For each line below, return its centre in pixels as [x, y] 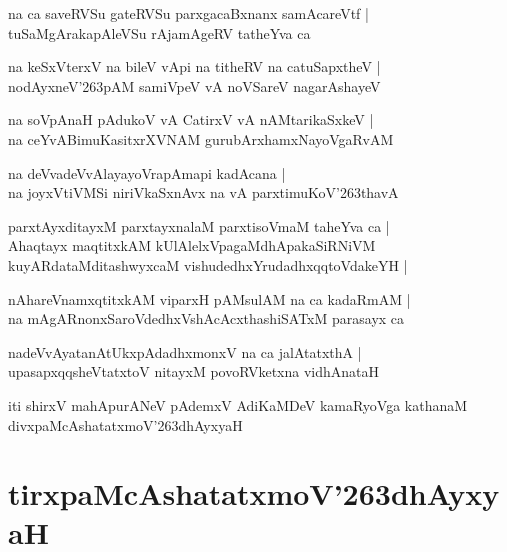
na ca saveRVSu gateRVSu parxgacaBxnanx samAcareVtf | [188, 13]
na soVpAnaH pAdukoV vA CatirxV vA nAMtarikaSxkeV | [191, 119]
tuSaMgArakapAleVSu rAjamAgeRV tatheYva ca [159, 32]
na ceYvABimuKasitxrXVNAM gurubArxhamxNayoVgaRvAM [201, 138]
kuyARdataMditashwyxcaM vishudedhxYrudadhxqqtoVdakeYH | [208, 264]
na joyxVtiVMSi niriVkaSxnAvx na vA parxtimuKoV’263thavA [203, 192]
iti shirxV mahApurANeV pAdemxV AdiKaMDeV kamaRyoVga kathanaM [238, 404]
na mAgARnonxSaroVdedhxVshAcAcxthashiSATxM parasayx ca [206, 318]
